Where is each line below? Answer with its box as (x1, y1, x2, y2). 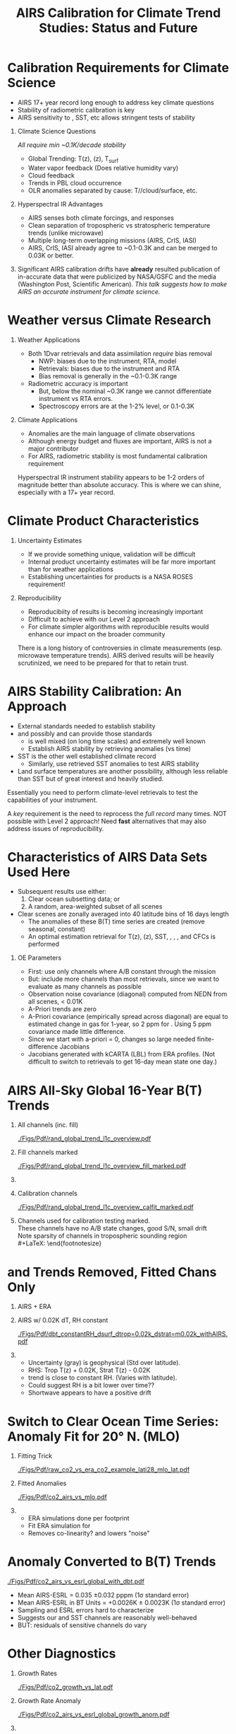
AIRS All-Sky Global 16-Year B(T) (7, 1082, 203, 1098)
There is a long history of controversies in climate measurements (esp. (17, 644, 223, 652)
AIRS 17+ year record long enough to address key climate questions (17, 98, 215, 107)
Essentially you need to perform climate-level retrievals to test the (7, 788, 199, 796)
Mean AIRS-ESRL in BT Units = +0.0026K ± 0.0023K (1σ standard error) (17, 1598, 226, 1607)
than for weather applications (27, 564, 114, 574)
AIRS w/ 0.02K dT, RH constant (17, 1316, 108, 1325)
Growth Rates (17, 1669, 58, 1677)
